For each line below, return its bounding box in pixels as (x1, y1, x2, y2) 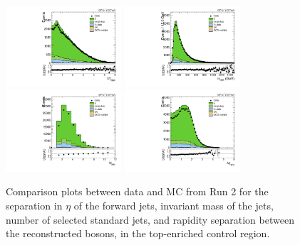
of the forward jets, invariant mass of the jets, (73, 198, 274, 212)
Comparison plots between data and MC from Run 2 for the (6, 184, 269, 199)
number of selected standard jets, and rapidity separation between (6, 212, 294, 227)
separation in (6, 198, 63, 212)
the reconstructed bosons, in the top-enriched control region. (6, 226, 270, 241)
